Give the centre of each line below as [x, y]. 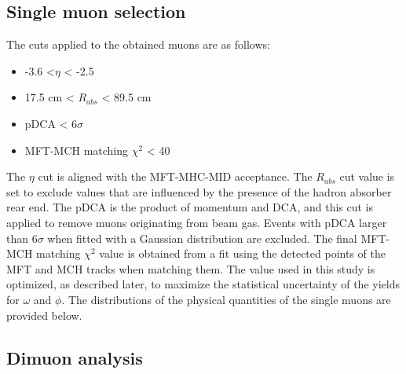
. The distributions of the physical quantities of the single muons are [226, 299]
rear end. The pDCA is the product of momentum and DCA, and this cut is [190, 207]
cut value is [367, 176]
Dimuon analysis [75, 357]
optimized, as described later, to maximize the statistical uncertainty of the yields [203, 284]
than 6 [22, 238]
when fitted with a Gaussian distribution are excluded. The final [202, 238]
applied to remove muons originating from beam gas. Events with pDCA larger [197, 222]
